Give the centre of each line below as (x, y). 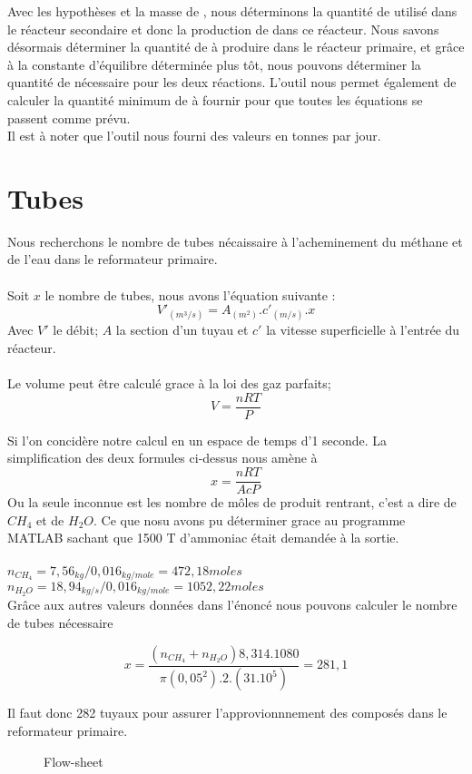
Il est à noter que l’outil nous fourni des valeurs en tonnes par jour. (194, 136)
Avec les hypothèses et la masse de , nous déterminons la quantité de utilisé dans (232, 11)
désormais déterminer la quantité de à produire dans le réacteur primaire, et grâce (236, 47)
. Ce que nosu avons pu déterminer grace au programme (250, 519)
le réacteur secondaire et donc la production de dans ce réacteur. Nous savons (223, 29)
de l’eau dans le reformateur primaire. (113, 259)
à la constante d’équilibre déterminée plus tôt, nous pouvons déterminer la (214, 64)
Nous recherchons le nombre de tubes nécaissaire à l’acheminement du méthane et (235, 241)
